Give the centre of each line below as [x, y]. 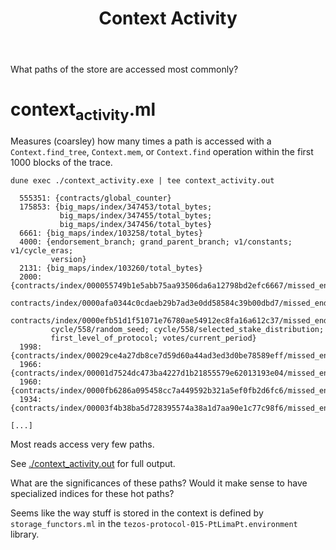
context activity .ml [83, 111]
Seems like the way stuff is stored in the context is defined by [137, 513]
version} [68, 259]
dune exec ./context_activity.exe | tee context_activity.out [142, 180]
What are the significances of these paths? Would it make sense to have [159, 483]
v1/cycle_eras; [42, 250]
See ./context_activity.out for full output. [93, 463]
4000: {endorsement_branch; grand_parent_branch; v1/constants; [156, 242]
